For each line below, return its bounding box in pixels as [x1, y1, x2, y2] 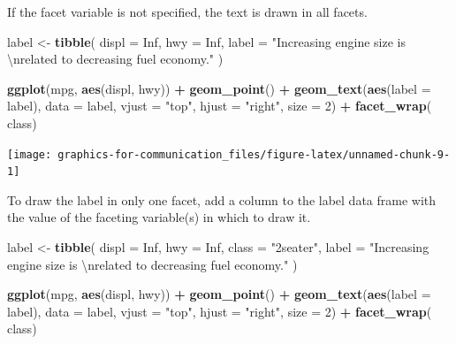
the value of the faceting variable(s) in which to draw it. [7, 208, 311, 226]
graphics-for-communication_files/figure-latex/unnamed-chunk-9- [57, 148, 451, 161]
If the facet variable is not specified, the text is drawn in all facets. [7, 3, 368, 20]
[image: [7, 148, 52, 161]
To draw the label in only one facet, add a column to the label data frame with [7, 190, 437, 209]
